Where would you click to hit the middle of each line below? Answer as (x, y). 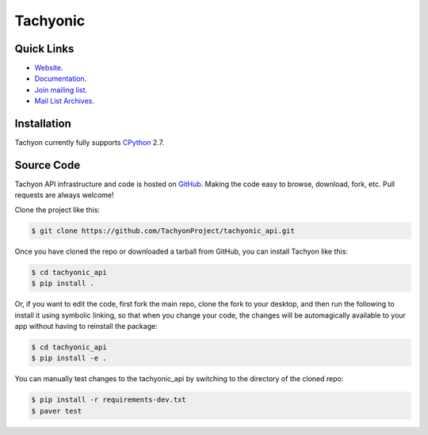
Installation (43, 124)
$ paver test (57, 411)
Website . (49, 68)
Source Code (48, 165)
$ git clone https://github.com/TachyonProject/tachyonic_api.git (163, 231)
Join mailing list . (61, 90)
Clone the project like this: (57, 209)
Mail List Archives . (64, 101)
